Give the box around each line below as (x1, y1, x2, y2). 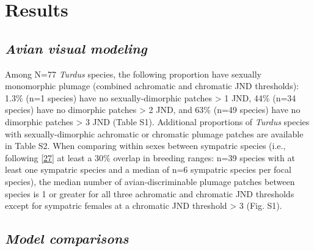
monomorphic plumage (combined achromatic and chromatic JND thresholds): (5, 79, 299, 92)
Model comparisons (5, 229, 129, 248)
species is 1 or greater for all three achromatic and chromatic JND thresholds (5, 187, 294, 200)
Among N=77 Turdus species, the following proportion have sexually (5, 67, 262, 80)
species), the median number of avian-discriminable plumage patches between (5, 175, 295, 187)
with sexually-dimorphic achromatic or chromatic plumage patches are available (5, 127, 304, 140)
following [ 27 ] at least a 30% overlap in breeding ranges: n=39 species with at (5, 151, 295, 164)
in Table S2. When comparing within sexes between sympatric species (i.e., (5, 139, 286, 152)
